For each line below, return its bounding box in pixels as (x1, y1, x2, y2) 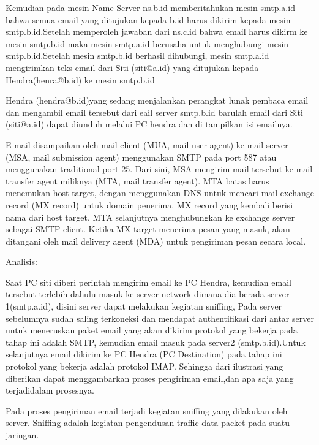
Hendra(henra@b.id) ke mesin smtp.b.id (6, 73, 155, 86)
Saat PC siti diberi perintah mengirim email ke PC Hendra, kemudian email (6, 275, 291, 288)
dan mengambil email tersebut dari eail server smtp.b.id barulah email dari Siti (6, 105, 303, 118)
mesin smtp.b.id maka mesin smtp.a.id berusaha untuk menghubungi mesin (6, 37, 289, 50)
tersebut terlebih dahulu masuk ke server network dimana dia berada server (6, 287, 290, 300)
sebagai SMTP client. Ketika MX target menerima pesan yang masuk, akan (6, 222, 290, 235)
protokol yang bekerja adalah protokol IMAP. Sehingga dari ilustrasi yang (6, 360, 283, 373)
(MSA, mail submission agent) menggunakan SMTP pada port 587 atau (6, 150, 277, 163)
